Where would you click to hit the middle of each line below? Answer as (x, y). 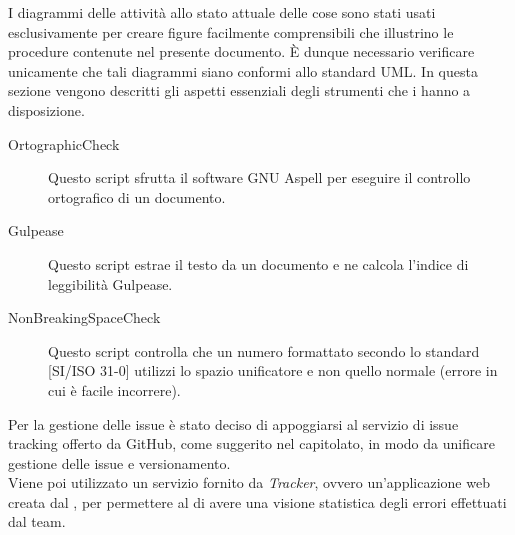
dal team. (37, 521)
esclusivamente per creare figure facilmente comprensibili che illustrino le (231, 31)
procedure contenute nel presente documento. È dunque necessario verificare (241, 51)
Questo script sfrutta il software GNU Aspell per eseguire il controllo (259, 177)
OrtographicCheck (64, 143)
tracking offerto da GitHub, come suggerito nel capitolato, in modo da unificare (251, 443)
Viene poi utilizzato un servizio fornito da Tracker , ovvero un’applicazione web (249, 482)
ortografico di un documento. (137, 196)
